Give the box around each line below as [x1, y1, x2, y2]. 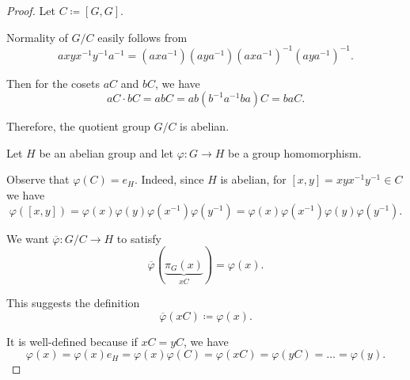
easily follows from [97, 28, 188, 45]
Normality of [6, 28, 68, 45]
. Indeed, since [134, 171, 204, 188]
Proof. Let [6, 2, 55, 18]
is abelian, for [220, 171, 287, 188]
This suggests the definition [6, 294, 140, 311]
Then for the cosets [6, 74, 101, 91]
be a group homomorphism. [228, 144, 362, 161]
